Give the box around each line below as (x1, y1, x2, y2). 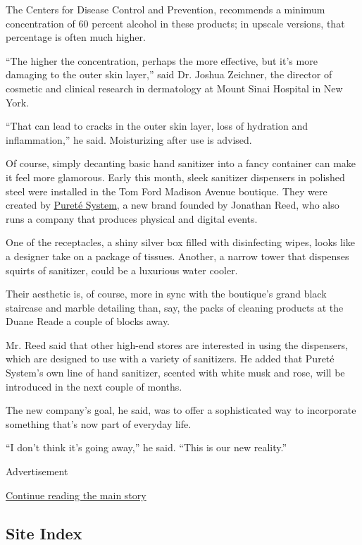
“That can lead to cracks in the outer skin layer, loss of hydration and (6, 118, 308, 133)
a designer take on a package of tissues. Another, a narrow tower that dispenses (6, 248, 349, 263)
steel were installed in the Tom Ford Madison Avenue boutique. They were (6, 183, 327, 198)
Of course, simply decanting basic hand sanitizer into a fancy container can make (6, 156, 356, 171)
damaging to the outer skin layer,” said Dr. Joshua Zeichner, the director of (6, 67, 332, 82)
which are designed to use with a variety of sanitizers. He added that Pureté (6, 351, 335, 366)
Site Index (6, 522, 82, 544)
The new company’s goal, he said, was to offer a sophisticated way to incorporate (6, 403, 356, 417)
